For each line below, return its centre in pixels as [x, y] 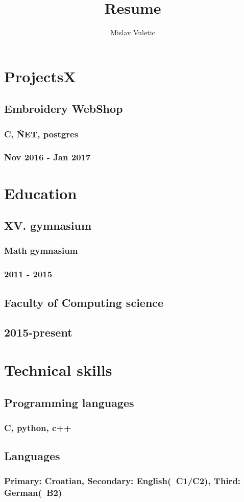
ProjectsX [40, 76]
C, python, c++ [38, 427]
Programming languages [69, 402]
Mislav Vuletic [133, 32]
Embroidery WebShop [64, 109]
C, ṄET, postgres [41, 134]
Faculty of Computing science [84, 302]
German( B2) [33, 493]
